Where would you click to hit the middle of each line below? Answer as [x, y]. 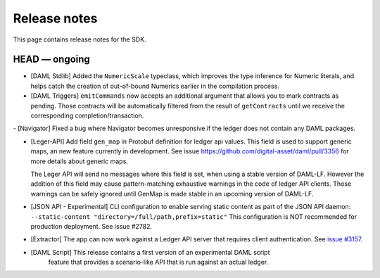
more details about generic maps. [79, 161]
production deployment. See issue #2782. [91, 226]
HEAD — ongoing [52, 59]
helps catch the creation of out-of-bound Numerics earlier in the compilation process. [155, 86]
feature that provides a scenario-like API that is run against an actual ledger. [158, 262]
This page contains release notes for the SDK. [80, 39]
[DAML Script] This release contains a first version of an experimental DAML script [150, 252]
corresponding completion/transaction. [87, 115]
